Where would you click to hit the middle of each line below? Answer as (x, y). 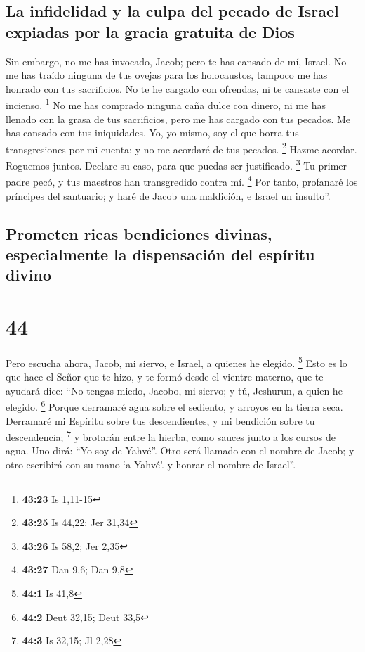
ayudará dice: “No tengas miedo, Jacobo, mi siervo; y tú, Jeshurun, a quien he (174, 390)
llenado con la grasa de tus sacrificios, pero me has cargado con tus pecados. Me (178, 119)
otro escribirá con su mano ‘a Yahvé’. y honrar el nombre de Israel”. (151, 464)
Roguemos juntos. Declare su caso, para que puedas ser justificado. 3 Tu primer (177, 164)
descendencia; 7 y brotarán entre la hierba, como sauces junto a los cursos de (171, 436)
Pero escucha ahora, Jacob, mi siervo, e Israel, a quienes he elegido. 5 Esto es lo (177, 362)
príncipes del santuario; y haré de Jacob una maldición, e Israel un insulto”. (168, 195)
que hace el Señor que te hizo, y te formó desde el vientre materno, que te (165, 377)
